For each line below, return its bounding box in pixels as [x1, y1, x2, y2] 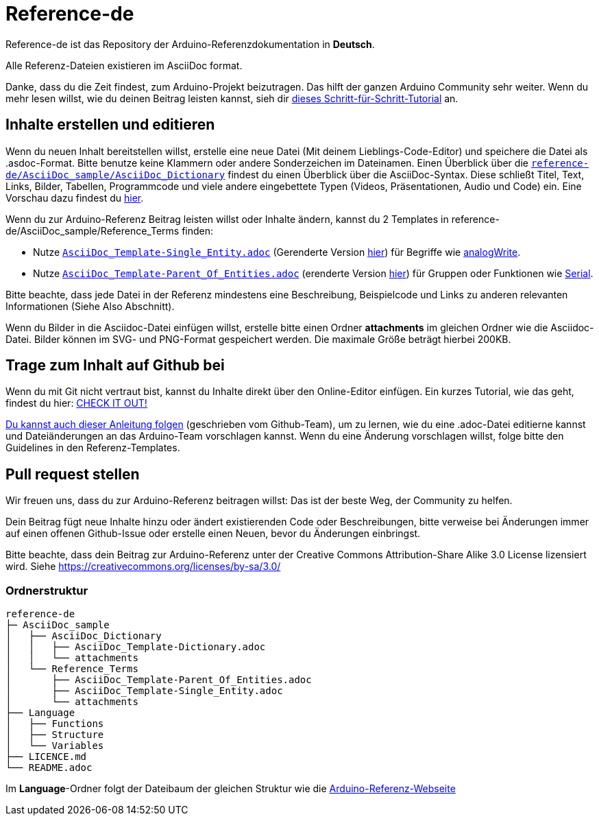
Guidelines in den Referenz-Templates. [5, 442, 180, 454]
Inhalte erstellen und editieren [5, 116, 215, 134]
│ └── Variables [5, 740, 104, 752]
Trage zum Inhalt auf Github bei [5, 357, 225, 374]
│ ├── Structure [5, 729, 104, 741]
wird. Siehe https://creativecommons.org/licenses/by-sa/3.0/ [5, 560, 281, 573]
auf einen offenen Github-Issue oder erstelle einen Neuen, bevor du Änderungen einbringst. [5, 527, 421, 540]
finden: [182, 224, 214, 237]
